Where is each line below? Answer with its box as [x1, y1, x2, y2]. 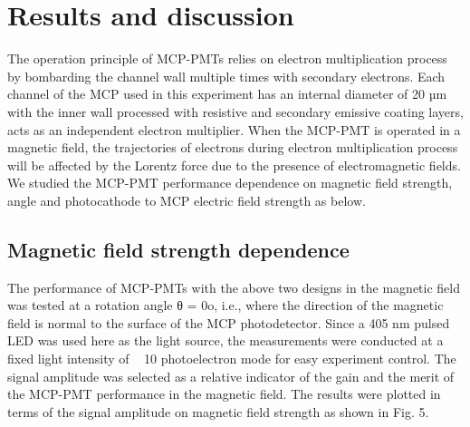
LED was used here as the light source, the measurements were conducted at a [7, 331, 444, 350]
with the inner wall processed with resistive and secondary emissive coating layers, [7, 102, 464, 121]
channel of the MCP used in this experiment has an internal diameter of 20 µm [7, 84, 447, 103]
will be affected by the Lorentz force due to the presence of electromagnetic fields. [7, 155, 461, 174]
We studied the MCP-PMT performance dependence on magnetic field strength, [7, 173, 453, 192]
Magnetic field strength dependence [7, 235, 350, 263]
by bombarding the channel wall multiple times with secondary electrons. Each [7, 66, 446, 85]
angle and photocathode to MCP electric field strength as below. [7, 190, 366, 209]
